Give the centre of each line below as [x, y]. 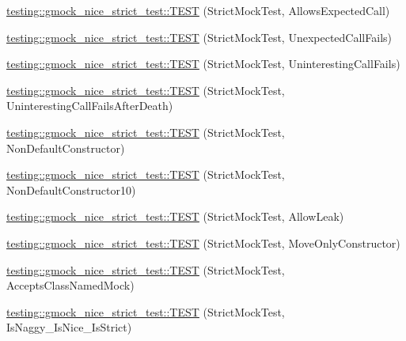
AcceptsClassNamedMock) [70, 285]
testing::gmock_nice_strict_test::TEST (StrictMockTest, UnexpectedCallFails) [199, 37]
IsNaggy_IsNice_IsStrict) [69, 327]
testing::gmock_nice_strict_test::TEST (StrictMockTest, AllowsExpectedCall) [198, 10]
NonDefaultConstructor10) [71, 189]
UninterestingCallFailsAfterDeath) [90, 106]
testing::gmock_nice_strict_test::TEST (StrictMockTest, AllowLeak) [175, 216]
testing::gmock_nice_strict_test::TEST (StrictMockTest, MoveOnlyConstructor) [203, 242]
